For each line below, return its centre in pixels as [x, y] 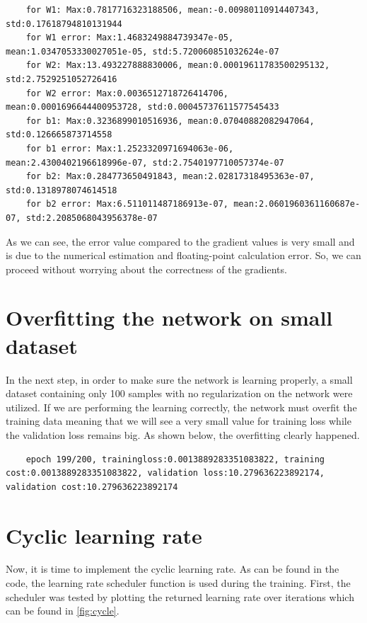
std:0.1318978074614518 [62, 190]
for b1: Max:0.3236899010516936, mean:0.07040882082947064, [170, 121]
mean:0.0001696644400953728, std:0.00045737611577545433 [142, 107]
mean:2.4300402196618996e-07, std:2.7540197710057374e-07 [145, 162]
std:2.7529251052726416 [62, 79]
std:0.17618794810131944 [64, 24]
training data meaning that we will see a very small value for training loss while [179, 421]
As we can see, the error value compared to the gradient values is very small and [180, 241]
